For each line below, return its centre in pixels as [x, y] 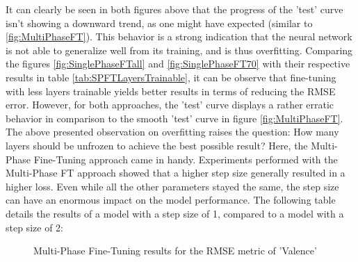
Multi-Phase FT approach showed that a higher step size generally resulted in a [176, 173]
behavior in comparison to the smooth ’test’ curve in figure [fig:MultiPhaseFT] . [174, 118]
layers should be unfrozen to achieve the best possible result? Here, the [157, 145]
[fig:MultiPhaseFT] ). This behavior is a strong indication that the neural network [179, 36]
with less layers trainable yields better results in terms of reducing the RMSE [171, 91]
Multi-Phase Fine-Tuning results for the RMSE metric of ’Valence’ [175, 251]
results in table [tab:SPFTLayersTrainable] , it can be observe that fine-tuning [171, 77]
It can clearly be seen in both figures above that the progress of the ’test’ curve [174, 9]
